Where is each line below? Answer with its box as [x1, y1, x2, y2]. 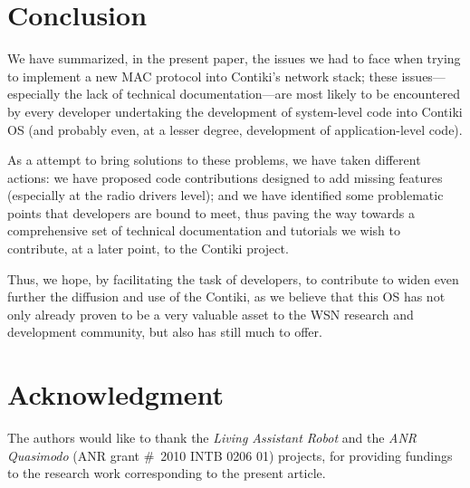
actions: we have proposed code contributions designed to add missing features [7, 167, 443, 187]
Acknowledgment [7, 376, 224, 413]
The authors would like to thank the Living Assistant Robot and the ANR [7, 428, 417, 447]
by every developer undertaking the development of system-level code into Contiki [7, 101, 463, 120]
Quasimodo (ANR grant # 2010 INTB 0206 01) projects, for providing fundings [7, 445, 453, 464]
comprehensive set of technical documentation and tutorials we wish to [7, 221, 400, 240]
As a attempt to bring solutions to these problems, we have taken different [7, 150, 421, 169]
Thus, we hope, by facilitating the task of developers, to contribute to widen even [7, 269, 459, 288]
